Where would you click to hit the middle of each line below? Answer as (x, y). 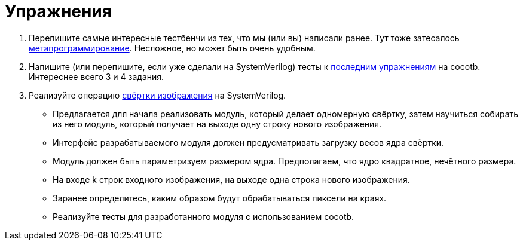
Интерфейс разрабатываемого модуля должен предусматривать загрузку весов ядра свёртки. (248, 142)
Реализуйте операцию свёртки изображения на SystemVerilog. (157, 95)
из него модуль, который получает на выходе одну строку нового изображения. (217, 124)
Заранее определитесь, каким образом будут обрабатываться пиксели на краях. (220, 198)
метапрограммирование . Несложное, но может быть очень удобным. (172, 48)
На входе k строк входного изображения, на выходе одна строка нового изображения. (231, 179)
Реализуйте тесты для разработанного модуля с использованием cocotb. (204, 216)
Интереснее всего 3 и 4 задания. (97, 76)
